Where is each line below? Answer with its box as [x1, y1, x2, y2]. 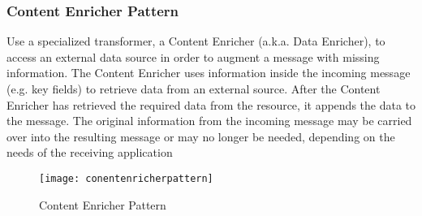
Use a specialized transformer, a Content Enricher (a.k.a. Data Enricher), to [6, 32, 385, 50]
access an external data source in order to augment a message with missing [6, 48, 380, 65]
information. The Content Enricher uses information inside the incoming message [6, 64, 411, 81]
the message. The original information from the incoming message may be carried [6, 112, 412, 129]
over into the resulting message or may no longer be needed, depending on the [6, 127, 395, 145]
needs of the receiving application [6, 144, 173, 161]
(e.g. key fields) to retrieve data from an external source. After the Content [6, 80, 381, 97]
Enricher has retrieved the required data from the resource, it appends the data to [6, 96, 416, 113]
